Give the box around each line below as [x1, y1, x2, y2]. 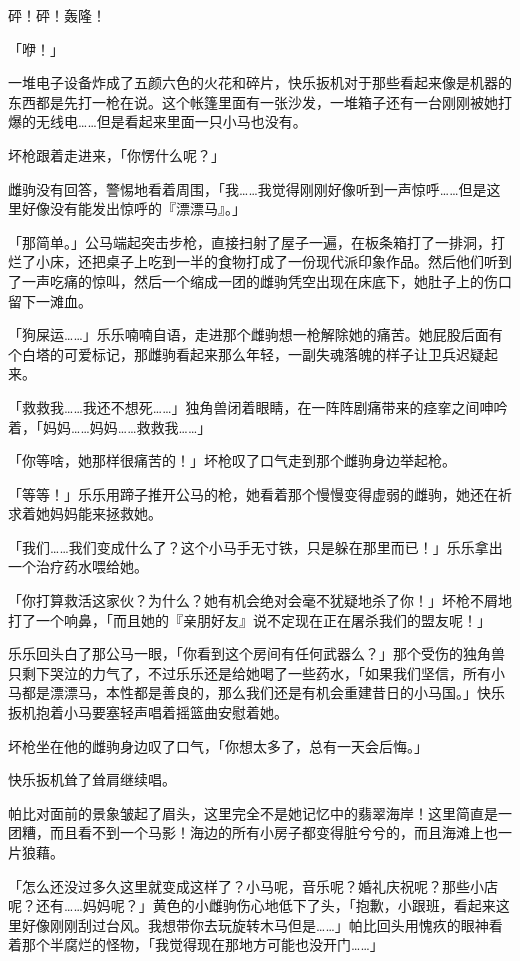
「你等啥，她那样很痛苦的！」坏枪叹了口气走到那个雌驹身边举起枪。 [8, 450, 456, 471]
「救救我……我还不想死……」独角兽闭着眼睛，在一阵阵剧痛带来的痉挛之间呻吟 [8, 396, 508, 417]
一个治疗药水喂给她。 [8, 556, 148, 577]
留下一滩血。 [8, 290, 92, 311]
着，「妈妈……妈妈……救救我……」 [8, 416, 212, 437]
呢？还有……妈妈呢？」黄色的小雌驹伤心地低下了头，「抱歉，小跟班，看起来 [8, 895, 496, 916]
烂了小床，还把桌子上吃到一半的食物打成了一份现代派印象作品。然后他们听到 [8, 251, 512, 272]
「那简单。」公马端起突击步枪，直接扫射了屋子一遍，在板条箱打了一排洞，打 [8, 231, 505, 252]
